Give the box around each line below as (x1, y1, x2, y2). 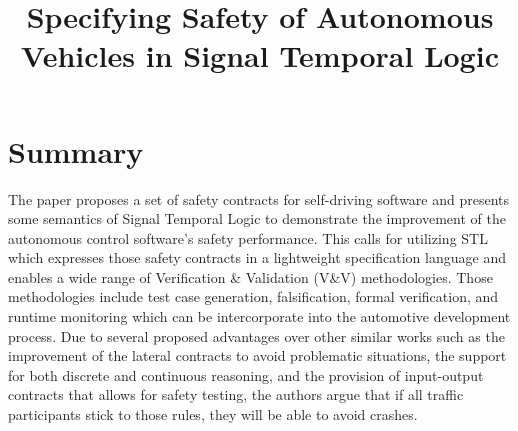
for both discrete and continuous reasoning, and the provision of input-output (8, 364, 484, 385)
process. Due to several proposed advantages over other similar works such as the (8, 325, 505, 346)
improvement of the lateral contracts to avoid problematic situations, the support (8, 345, 507, 366)
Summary (8, 130, 144, 171)
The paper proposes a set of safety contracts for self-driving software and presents (8, 188, 510, 209)
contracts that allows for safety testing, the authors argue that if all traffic (8, 384, 464, 405)
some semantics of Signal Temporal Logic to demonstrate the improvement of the (8, 208, 506, 229)
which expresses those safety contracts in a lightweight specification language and (8, 247, 506, 268)
